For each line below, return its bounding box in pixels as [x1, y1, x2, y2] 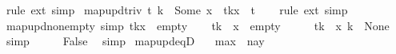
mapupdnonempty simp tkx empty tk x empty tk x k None [6, 17, 390, 33]
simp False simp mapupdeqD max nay [6, 33, 265, 49]
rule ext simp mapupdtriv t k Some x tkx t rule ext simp [6, 2, 348, 17]
